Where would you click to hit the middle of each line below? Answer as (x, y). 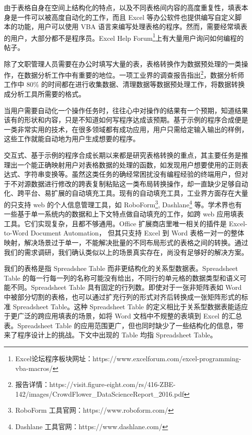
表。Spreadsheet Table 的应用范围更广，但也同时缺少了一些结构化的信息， (120, 325)
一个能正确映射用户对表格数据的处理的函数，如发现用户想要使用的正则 (129, 164)
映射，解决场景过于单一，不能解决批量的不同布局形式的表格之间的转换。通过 (126, 243)
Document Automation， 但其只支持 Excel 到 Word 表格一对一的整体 (137, 233)
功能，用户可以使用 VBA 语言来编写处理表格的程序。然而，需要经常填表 (132, 26)
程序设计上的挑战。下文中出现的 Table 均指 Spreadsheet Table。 (117, 335)
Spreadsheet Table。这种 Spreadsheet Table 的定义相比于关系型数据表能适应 (130, 306)
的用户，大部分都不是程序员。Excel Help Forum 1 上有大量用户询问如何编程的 (124, 37)
